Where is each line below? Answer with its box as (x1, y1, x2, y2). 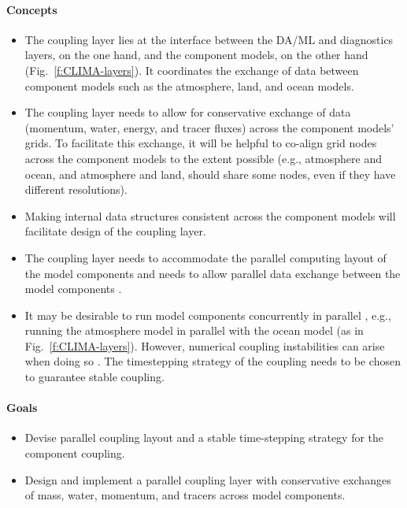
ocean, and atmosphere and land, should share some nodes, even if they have (24, 165, 396, 182)
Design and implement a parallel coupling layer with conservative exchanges (24, 471, 391, 488)
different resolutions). (24, 181, 128, 198)
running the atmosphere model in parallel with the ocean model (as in (24, 322, 364, 339)
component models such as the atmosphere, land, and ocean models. (24, 77, 354, 94)
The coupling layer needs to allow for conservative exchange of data (24, 104, 351, 121)
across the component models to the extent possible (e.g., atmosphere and (24, 150, 382, 166)
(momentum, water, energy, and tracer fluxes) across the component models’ (24, 119, 394, 135)
